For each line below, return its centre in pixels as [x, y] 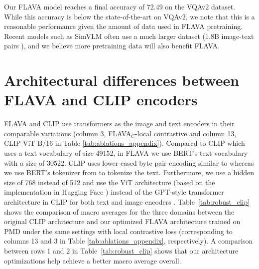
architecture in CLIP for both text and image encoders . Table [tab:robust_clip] [127, 202]
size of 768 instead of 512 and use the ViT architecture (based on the [110, 182]
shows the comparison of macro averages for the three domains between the [119, 211]
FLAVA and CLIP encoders [101, 100]
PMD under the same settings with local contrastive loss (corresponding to [118, 231]
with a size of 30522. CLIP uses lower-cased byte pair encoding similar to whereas [129, 162]
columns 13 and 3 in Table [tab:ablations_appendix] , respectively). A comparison [129, 241]
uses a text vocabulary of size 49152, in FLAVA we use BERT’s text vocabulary [126, 153]
